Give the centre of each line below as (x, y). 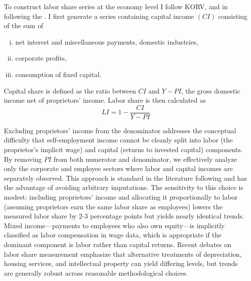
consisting (233, 16)
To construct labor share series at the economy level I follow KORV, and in (116, 6)
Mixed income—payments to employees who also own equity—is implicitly (114, 225)
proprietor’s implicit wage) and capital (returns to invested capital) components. (123, 149)
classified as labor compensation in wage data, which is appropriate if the (113, 235)
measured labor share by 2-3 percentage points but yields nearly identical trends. (124, 216)
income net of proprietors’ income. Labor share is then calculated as (105, 100)
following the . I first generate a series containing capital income (99, 16)
